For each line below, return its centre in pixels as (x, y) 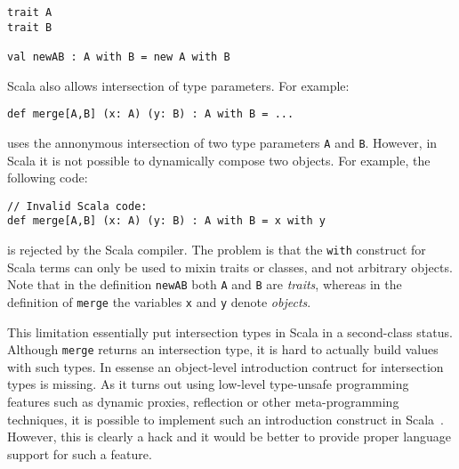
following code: (48, 178)
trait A (30, 12)
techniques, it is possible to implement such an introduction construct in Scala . (225, 419)
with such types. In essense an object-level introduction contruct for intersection (225, 366)
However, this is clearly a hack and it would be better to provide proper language (229, 437)
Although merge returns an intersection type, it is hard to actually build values (223, 349)
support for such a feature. (80, 453)
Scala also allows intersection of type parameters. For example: (178, 85)
